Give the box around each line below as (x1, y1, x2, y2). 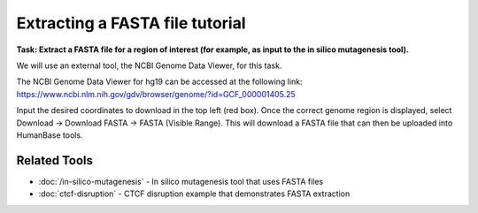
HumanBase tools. (16, 129, 83, 141)
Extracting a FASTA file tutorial (16, 13, 247, 33)
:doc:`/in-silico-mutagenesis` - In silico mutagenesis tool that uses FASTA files (38, 176, 324, 186)
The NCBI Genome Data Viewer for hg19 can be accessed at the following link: (16, 76, 303, 87)
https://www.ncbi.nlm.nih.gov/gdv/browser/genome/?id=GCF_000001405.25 (16, 88, 296, 99)
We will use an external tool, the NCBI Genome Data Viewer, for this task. (16, 60, 282, 71)
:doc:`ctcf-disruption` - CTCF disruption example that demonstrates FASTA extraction (38, 188, 351, 199)
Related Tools (16, 153, 93, 168)
